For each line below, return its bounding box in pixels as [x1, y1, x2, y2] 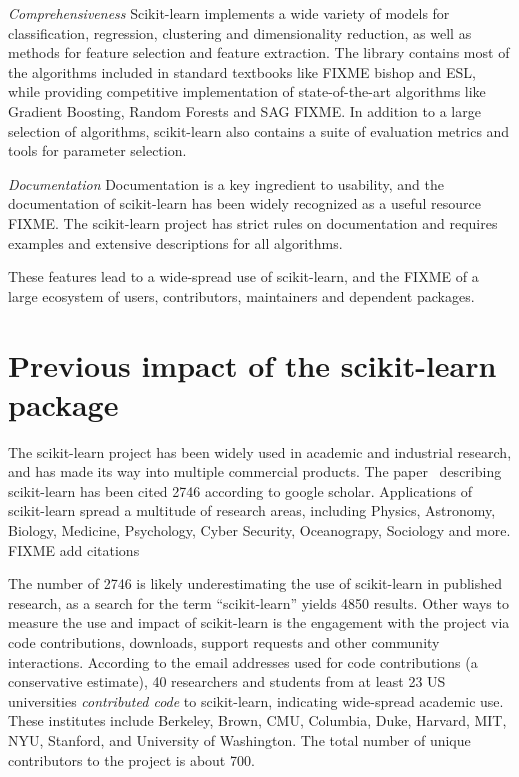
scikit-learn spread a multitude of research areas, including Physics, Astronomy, [8, 500, 496, 521]
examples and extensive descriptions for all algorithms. [8, 232, 343, 253]
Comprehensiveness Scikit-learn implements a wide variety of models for [8, 3, 450, 23]
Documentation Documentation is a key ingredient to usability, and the [8, 173, 444, 194]
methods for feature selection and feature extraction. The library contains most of [8, 42, 510, 63]
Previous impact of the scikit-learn [8, 344, 497, 385]
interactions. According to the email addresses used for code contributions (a [8, 651, 478, 672]
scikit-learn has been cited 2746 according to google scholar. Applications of [8, 480, 472, 501]
